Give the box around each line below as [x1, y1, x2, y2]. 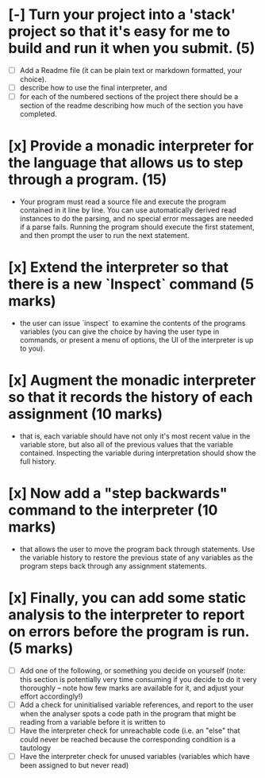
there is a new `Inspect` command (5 [8, 275, 255, 293]
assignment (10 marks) [8, 405, 163, 423]
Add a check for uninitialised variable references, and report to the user [19, 699, 254, 709]
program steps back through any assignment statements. [19, 561, 208, 570]
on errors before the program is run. [8, 623, 250, 641]
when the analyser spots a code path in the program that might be [19, 708, 236, 719]
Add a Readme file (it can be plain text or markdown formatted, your [19, 65, 243, 75]
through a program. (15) [8, 171, 167, 189]
